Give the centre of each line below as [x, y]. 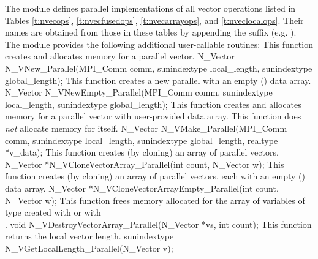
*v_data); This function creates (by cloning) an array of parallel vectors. [142, 152]
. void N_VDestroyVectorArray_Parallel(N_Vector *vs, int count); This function [158, 224]
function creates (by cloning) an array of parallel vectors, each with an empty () [155, 176]
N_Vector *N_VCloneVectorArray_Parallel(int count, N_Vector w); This [145, 164]
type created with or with [53, 212]
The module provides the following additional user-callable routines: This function [159, 44]
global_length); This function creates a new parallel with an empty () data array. [158, 80]
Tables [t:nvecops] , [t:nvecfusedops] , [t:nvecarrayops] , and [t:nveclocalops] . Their [154, 20]
